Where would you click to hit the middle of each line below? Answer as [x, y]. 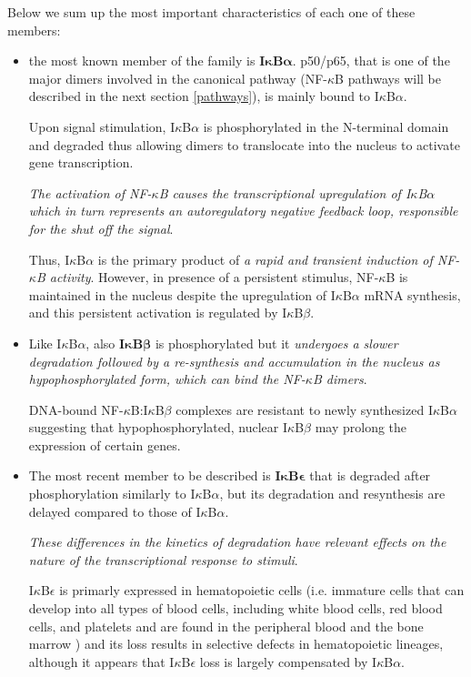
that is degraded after [370, 475]
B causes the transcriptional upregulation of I [285, 192]
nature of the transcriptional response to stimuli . [163, 559]
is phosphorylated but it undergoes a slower [276, 343]
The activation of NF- [90, 192]
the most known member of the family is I [147, 61]
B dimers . [340, 379]
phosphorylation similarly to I [112, 494]
